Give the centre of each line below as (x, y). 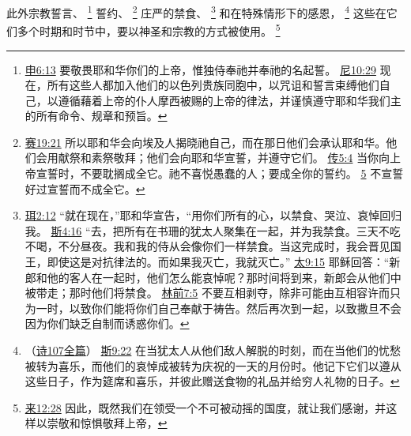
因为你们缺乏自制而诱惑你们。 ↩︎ (107, 323)
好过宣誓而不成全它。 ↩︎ (85, 188)
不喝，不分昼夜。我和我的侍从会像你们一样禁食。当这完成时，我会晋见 (207, 246)
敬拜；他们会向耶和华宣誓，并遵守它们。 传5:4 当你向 (252, 158)
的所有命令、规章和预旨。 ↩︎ (96, 116)
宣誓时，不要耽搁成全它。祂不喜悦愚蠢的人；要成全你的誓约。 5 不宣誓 (220, 173)
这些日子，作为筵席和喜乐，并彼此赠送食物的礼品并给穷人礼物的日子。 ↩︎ (212, 381)
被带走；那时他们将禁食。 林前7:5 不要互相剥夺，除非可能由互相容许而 (207, 293)
